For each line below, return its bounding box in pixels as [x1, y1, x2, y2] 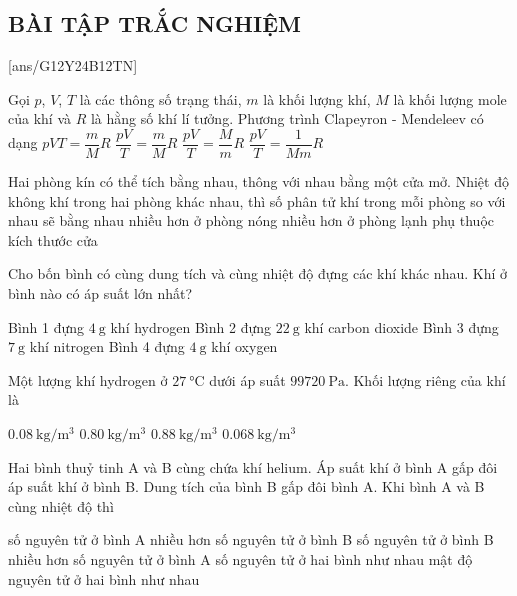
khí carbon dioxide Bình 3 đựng [304, 316, 499, 337]
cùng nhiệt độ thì [8, 495, 114, 516]
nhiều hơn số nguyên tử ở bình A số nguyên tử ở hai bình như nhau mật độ [8, 548, 473, 569]
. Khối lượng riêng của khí [344, 369, 506, 390]
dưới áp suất [209, 369, 286, 390]
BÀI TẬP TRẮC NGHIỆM [8, 8, 301, 39]
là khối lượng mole [393, 88, 507, 109]
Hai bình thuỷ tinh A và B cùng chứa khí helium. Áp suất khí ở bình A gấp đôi [8, 456, 498, 477]
